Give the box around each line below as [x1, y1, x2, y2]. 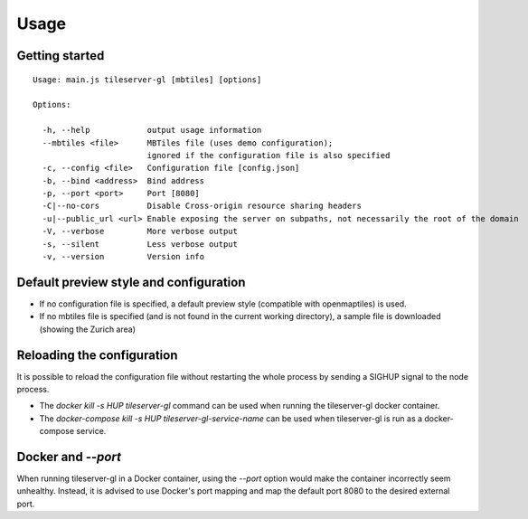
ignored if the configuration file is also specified [146, 150, 391, 160]
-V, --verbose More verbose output [42, 226, 239, 237]
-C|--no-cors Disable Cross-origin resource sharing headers [42, 201, 362, 212]
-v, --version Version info [42, 251, 205, 262]
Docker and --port [16, 449, 122, 465]
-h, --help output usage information [42, 125, 262, 136]
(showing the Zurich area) [39, 324, 136, 335]
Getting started [16, 48, 105, 63]
